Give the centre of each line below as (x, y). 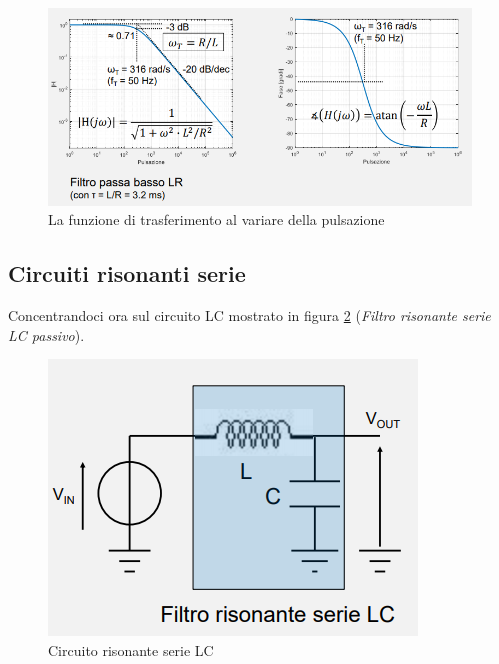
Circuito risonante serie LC (131, 649)
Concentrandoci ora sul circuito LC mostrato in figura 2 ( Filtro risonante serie (249, 315)
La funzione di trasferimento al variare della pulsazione (216, 219)
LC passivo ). (46, 334)
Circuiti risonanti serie (127, 273)
